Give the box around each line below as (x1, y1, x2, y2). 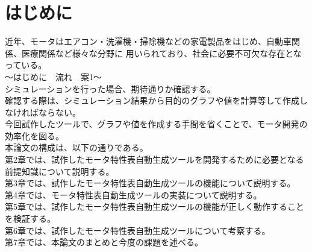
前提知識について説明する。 (5, 165, 114, 177)
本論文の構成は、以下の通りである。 (5, 141, 148, 154)
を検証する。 (5, 212, 55, 225)
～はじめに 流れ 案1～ (5, 70, 102, 83)
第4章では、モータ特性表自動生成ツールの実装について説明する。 (5, 188, 262, 201)
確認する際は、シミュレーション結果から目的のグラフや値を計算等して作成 (5, 94, 300, 107)
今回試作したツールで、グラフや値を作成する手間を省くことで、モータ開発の (5, 118, 308, 130)
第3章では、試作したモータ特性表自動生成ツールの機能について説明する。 (5, 177, 296, 189)
